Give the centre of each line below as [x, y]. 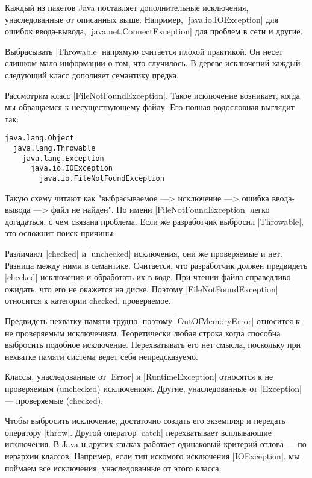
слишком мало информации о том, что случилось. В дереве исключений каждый [153, 63]
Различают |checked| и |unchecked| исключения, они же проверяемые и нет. [144, 253]
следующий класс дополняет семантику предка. [92, 74]
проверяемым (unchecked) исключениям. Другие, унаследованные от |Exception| [153, 388]
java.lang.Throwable [55, 148]
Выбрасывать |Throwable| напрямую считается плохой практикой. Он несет [144, 51]
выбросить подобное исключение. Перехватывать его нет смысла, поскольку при [153, 344]
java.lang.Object [39, 138]
